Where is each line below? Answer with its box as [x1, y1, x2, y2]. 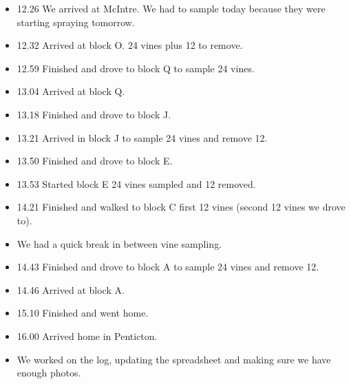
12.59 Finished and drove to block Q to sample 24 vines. [17, 61, 255, 75]
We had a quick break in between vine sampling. [17, 236, 222, 250]
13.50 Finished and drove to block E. [17, 153, 173, 168]
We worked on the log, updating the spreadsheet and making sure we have [17, 352, 331, 366]
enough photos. [17, 365, 81, 380]
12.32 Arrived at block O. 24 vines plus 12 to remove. [17, 38, 243, 52]
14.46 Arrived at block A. [17, 282, 125, 297]
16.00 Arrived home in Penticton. [17, 328, 158, 343]
